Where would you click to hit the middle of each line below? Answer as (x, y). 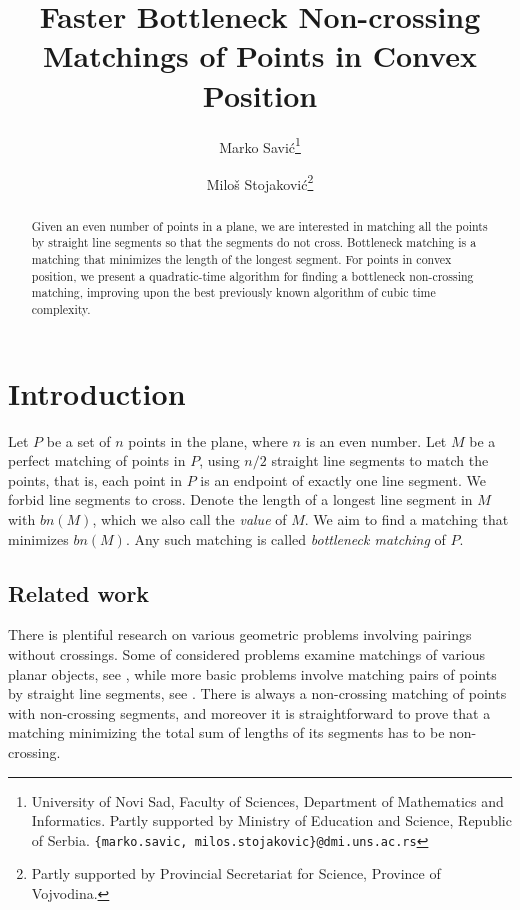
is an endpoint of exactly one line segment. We (343, 479)
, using (219, 460)
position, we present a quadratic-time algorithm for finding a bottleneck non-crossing (252, 275)
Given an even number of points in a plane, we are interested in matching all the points (259, 225)
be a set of (78, 440)
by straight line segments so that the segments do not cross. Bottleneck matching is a (254, 242)
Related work (79, 592)
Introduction (97, 392)
